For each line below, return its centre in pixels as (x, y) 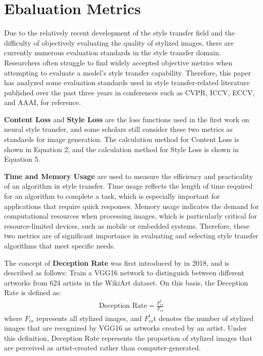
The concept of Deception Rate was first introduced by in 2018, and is (117, 262)
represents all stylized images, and (89, 318)
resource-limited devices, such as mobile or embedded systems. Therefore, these (127, 225)
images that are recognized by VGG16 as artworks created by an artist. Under (125, 328)
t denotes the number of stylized (204, 318)
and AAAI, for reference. (42, 102)
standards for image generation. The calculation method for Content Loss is (122, 139)
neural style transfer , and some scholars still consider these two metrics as (119, 129)
